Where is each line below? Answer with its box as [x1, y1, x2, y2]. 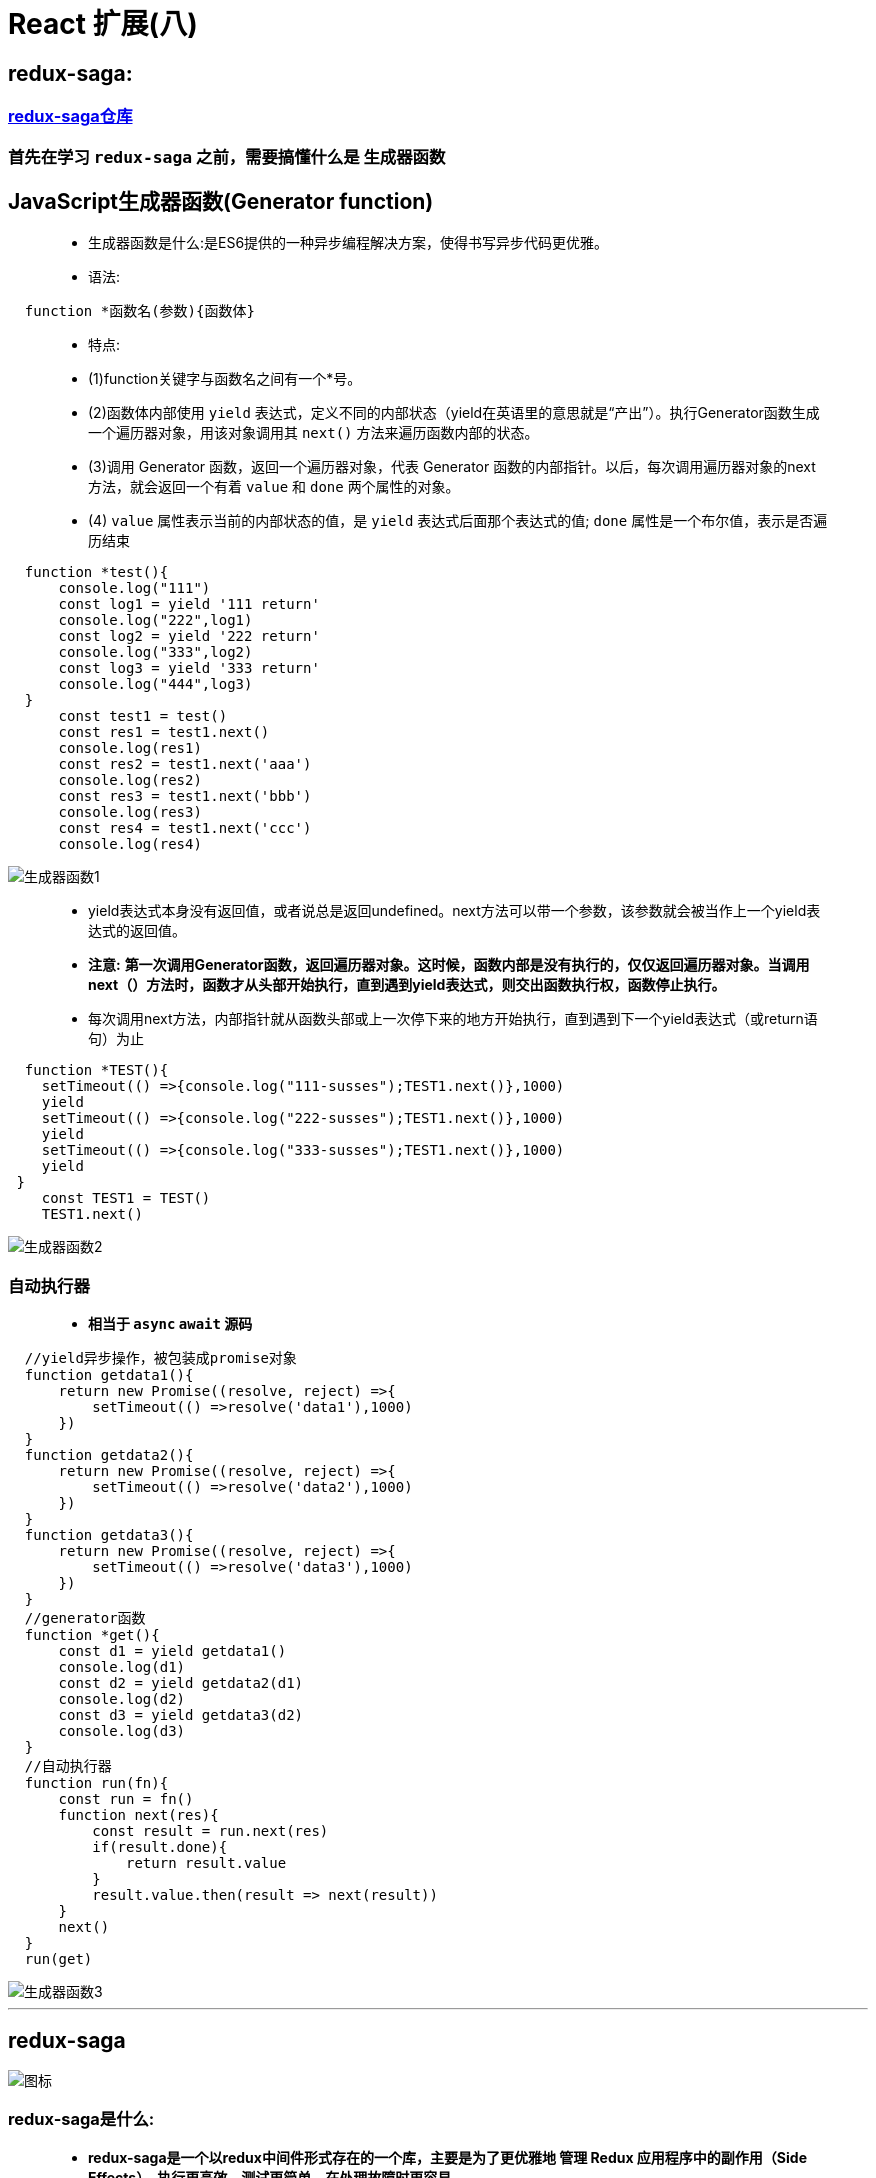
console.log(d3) [58, 1723, 186, 1740]
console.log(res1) [58, 740, 202, 757]
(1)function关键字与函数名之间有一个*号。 [88, 370, 362, 388]
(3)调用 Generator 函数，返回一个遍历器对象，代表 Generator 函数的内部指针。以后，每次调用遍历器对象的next [88, 458, 816, 476]
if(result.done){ [92, 1839, 228, 1856]
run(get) [24, 1951, 93, 1968]
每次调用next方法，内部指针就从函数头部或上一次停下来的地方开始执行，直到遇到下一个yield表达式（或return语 [88, 1010, 818, 1028]
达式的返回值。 [88, 922, 186, 940]
